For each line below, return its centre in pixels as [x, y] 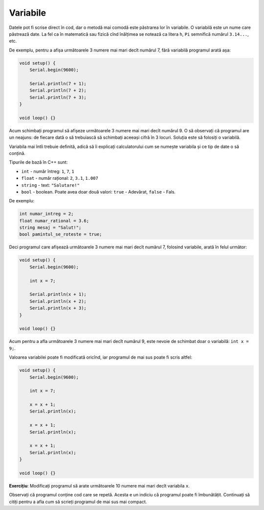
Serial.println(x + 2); [58, 301]
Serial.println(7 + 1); [58, 84]
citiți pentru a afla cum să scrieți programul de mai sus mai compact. [78, 502]
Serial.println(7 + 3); [58, 97]
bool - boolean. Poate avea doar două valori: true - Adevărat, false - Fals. [99, 192]
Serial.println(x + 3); [58, 308]
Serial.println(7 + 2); [58, 90]
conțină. [17, 153]
